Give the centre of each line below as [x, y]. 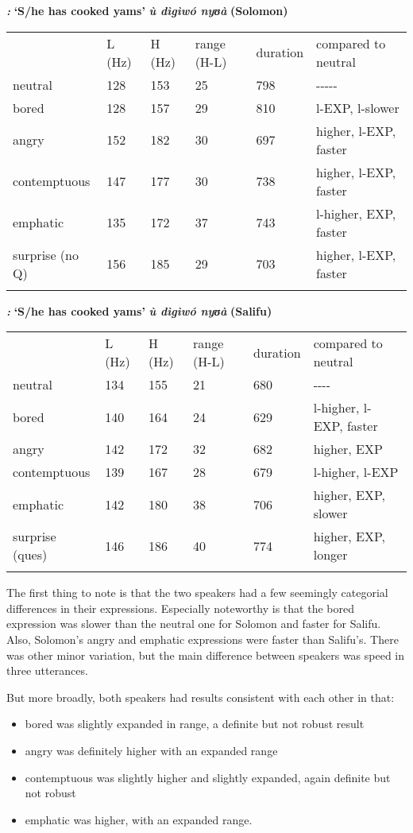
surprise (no [46, 254]
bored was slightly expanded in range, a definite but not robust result [195, 724]
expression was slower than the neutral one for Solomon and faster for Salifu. [194, 624]
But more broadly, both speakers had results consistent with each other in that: [201, 697]
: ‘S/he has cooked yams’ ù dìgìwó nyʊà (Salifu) [139, 310]
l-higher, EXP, [356, 213]
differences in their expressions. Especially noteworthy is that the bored [180, 608]
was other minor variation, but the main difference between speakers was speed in [206, 655]
